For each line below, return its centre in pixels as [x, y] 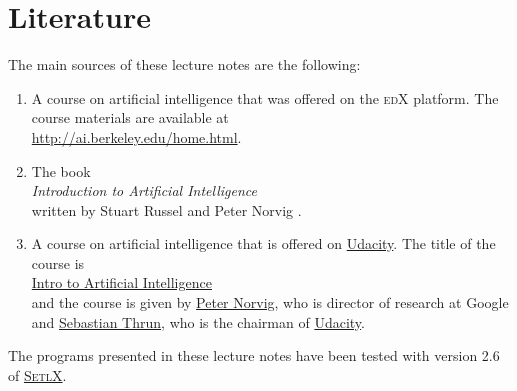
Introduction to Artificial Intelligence [144, 190]
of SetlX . [37, 374]
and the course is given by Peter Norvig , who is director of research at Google [270, 302]
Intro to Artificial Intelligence [121, 282]
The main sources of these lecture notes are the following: [184, 64]
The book [61, 170]
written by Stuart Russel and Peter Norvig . [166, 209]
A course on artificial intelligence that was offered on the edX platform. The [265, 97]
